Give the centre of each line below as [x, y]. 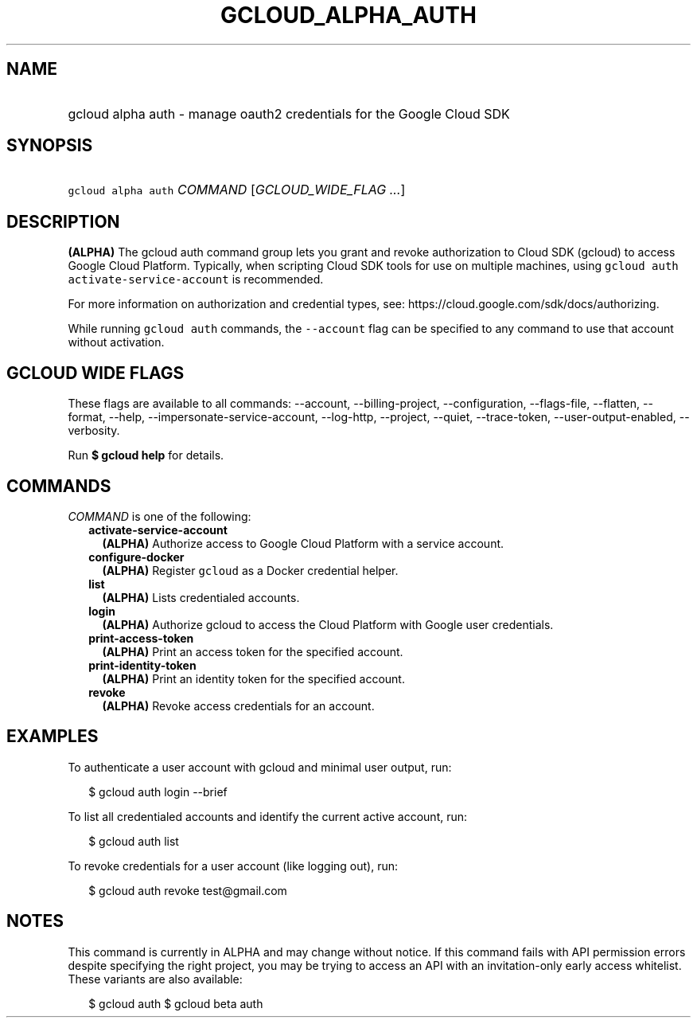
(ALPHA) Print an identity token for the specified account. [253, 678]
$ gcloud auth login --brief [158, 791]
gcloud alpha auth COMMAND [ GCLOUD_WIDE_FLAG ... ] [237, 190]
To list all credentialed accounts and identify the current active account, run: [268, 816]
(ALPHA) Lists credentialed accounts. [201, 597]
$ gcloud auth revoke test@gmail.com [188, 890]
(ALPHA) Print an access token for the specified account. [253, 651]
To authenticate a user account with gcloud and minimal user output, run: [260, 767]
